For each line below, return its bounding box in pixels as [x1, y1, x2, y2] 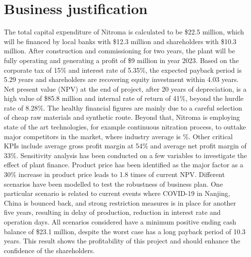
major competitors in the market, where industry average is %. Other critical [4, 131, 233, 141]
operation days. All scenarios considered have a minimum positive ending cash [4, 217, 236, 226]
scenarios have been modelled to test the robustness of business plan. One [4, 178, 223, 189]
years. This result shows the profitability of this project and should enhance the [4, 236, 240, 246]
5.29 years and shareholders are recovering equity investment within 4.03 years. [4, 74, 239, 84]
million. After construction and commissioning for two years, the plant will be [4, 46, 235, 56]
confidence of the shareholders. [4, 245, 95, 255]
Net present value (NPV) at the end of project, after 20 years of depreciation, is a [4, 83, 247, 94]
